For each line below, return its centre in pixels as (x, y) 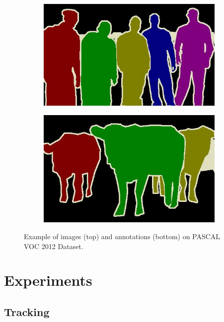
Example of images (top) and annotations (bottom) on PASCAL (122, 236)
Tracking (27, 311)
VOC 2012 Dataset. (54, 246)
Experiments (48, 280)
